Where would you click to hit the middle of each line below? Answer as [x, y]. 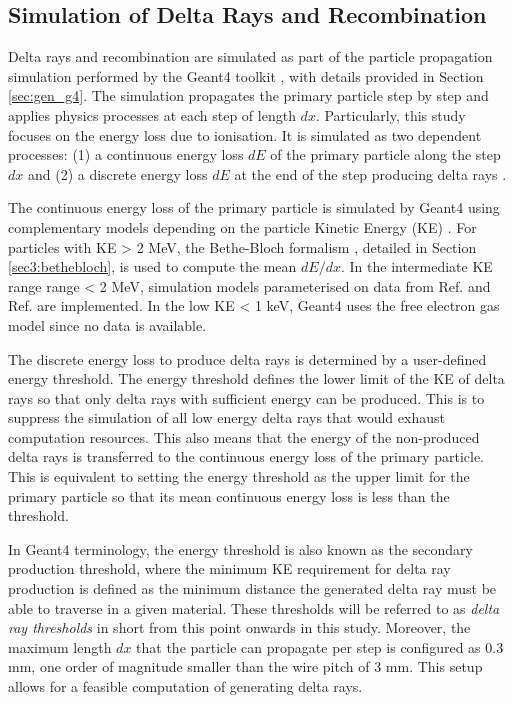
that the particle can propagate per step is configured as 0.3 [320, 646]
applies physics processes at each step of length [152, 114]
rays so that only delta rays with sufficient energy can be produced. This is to [246, 397]
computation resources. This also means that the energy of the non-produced [244, 436]
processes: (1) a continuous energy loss [126, 154]
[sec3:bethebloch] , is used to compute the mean [152, 266]
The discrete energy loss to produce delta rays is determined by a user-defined [247, 358]
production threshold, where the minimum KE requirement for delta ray [229, 568]
